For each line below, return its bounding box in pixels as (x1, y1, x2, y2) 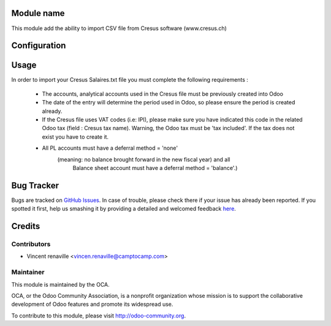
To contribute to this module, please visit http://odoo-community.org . (11, 312, 186, 319)
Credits (11, 221, 40, 231)
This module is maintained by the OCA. (11, 281, 110, 288)
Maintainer (11, 268, 45, 276)
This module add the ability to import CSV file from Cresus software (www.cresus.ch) (11, 25, 227, 32)
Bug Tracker (11, 180, 59, 190)
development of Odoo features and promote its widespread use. (11, 301, 173, 308)
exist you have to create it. (42, 133, 109, 141)
